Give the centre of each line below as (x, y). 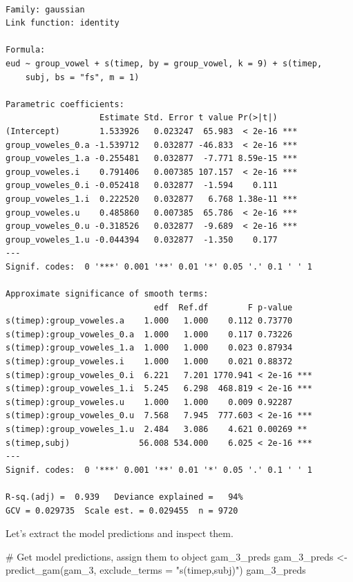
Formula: (26, 50)
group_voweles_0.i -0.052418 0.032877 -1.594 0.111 (142, 186)
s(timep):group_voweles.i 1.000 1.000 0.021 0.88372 (149, 362)
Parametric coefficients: (65, 104)
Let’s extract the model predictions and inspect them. (120, 533)
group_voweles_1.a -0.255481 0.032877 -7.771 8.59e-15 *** (152, 159)
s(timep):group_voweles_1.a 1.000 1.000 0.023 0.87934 (149, 348)
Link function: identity (63, 23)
